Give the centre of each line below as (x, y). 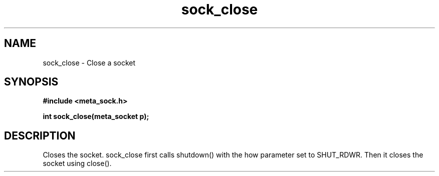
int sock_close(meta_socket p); (96, 116)
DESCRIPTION (40, 135)
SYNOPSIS (31, 82)
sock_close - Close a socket (89, 62)
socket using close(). (77, 163)
